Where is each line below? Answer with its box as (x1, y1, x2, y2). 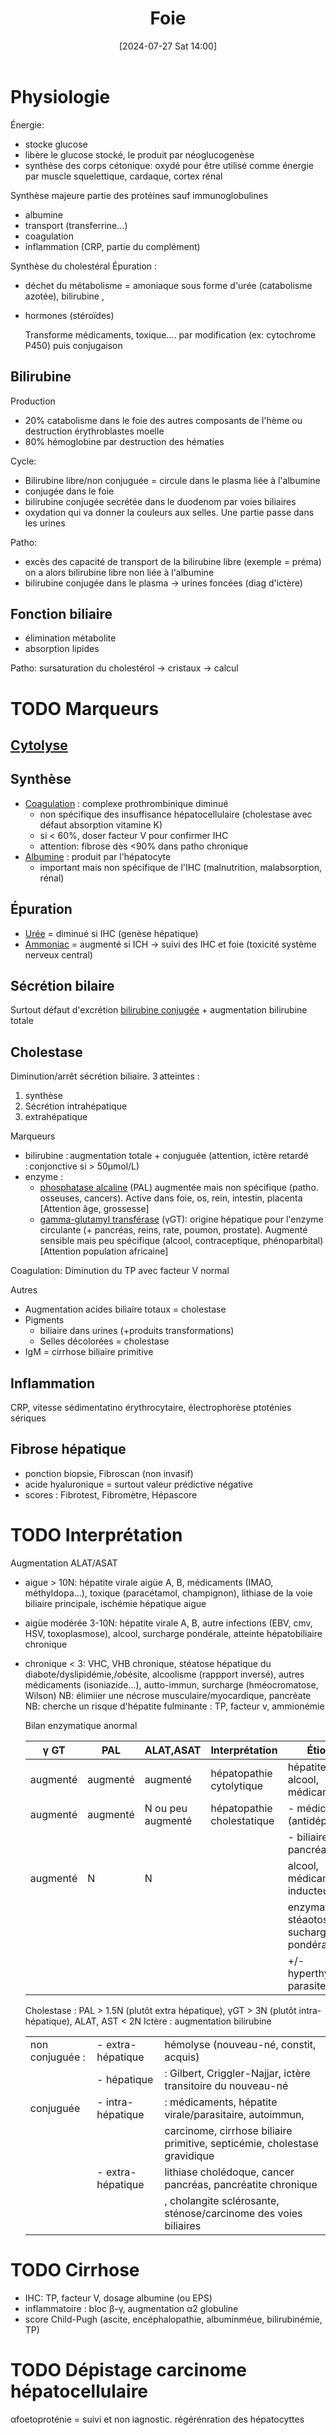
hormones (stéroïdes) (24, 309, 115, 321)
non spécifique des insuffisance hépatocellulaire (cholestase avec (39, 808, 313, 820)
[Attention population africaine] (39, 1245, 169, 1257)
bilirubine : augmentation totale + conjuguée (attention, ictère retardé (24, 1150, 309, 1162)
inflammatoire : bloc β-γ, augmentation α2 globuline (24, 2302, 239, 2314)
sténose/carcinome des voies (164, 2206, 303, 2220)
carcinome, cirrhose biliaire (164, 2123, 293, 2137)
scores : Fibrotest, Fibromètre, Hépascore (24, 1488, 198, 1501)
